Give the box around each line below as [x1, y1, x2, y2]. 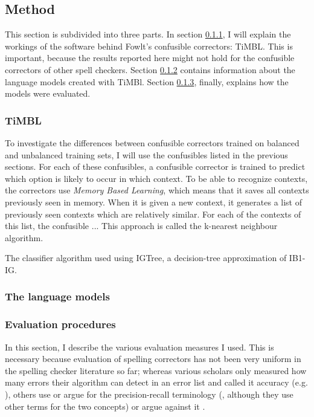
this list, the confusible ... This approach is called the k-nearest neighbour [5, 219, 278, 232]
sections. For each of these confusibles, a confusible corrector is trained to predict [5, 160, 306, 173]
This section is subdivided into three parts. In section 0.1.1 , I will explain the [5, 28, 291, 40]
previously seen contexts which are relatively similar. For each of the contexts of [5, 207, 301, 220]
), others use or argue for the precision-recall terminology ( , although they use [5, 387, 293, 400]
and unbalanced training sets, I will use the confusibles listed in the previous [5, 148, 288, 161]
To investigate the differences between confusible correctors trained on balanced [5, 136, 300, 149]
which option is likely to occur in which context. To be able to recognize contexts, [5, 172, 308, 184]
